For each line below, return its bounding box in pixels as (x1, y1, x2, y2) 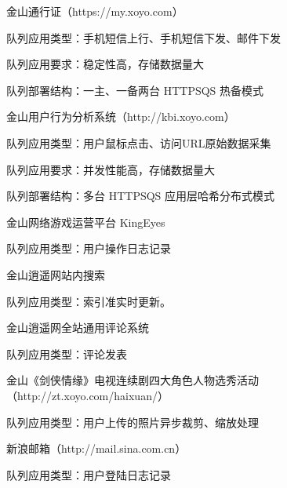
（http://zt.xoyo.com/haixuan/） (6, 387, 169, 403)
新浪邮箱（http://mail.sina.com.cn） (6, 440, 187, 457)
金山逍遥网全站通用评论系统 (6, 319, 149, 336)
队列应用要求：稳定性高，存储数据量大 (6, 56, 204, 72)
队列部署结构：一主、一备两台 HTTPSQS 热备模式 (6, 82, 264, 98)
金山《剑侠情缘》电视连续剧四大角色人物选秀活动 (6, 372, 259, 388)
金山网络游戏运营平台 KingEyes (6, 213, 165, 230)
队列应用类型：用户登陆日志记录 (6, 466, 171, 483)
